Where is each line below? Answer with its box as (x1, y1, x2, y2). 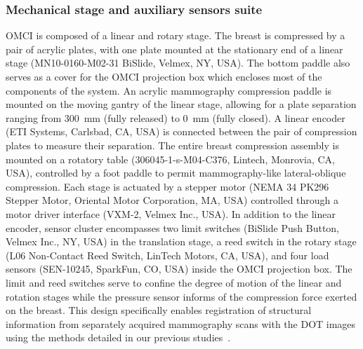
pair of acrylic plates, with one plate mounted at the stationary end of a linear (6, 41, 343, 56)
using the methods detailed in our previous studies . (6, 330, 231, 345)
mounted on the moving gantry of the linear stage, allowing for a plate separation (6, 97, 357, 111)
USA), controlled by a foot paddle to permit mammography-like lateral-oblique (6, 165, 346, 180)
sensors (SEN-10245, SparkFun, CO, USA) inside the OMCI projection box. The (6, 261, 352, 276)
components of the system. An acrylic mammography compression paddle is (6, 83, 332, 97)
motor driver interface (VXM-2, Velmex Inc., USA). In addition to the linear (6, 206, 336, 221)
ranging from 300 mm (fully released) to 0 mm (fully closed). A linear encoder (6, 110, 345, 125)
